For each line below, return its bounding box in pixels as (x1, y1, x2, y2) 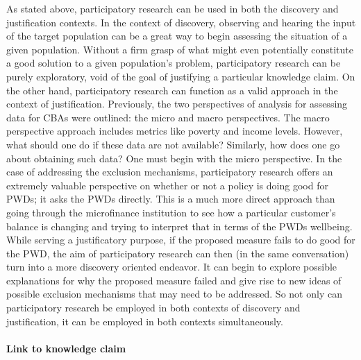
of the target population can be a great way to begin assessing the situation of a (6, 28, 348, 43)
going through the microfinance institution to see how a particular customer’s (6, 205, 336, 219)
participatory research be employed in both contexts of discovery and (6, 300, 301, 315)
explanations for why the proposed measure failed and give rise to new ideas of (6, 273, 342, 287)
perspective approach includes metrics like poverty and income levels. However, (6, 123, 343, 138)
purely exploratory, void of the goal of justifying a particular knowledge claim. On (6, 69, 355, 83)
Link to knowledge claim (6, 341, 126, 355)
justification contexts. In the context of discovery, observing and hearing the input (6, 15, 356, 29)
